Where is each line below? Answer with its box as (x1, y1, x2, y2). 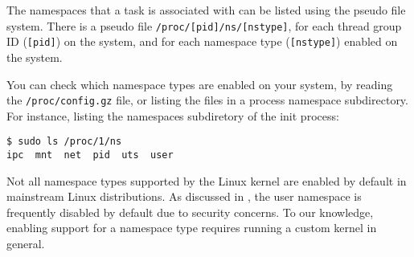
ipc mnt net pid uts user (6, 149, 174, 161)
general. (6, 235, 45, 252)
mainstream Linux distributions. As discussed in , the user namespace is (6, 188, 362, 205)
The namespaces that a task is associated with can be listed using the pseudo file (6, 2, 406, 18)
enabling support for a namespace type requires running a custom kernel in (6, 219, 377, 236)
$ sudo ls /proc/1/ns (6, 136, 122, 148)
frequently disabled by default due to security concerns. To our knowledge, (6, 203, 374, 220)
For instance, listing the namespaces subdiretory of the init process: (6, 107, 339, 124)
